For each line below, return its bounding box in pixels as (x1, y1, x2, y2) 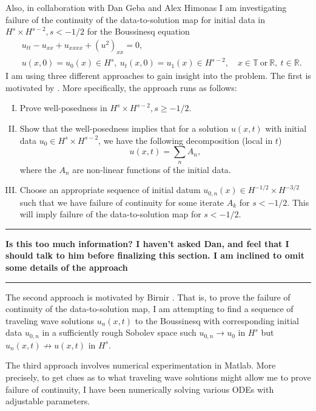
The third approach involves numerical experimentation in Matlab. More (5, 359, 276, 372)
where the (19, 163, 56, 175)
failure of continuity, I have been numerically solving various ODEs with (5, 382, 274, 395)
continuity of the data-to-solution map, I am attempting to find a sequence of (5, 302, 294, 315)
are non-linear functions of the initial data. (72, 163, 231, 175)
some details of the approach (5, 260, 128, 273)
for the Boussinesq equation (87, 25, 190, 38)
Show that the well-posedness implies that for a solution (19, 121, 229, 134)
